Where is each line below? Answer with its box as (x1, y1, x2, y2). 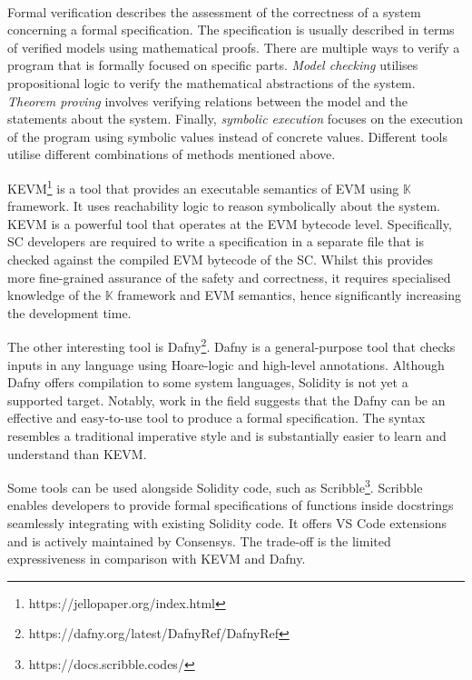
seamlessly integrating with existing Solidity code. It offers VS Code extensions (7, 514, 447, 532)
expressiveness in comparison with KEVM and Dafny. (7, 549, 306, 568)
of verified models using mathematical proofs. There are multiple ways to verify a (7, 37, 460, 56)
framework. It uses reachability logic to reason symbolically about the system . (7, 196, 440, 215)
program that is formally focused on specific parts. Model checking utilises (7, 55, 418, 75)
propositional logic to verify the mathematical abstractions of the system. (7, 73, 416, 92)
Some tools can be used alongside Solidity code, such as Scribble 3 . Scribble (7, 475, 423, 496)
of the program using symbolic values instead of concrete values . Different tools (7, 126, 447, 145)
